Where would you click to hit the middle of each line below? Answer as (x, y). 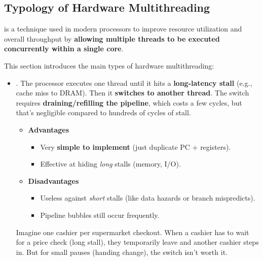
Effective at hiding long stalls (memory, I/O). (110, 164)
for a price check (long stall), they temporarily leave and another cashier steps (137, 242)
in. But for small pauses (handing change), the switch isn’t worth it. (122, 252)
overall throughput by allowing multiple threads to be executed (112, 38)
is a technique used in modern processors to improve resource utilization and (123, 29)
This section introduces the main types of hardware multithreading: (109, 65)
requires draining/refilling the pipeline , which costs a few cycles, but (129, 102)
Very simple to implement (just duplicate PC (115, 146)
